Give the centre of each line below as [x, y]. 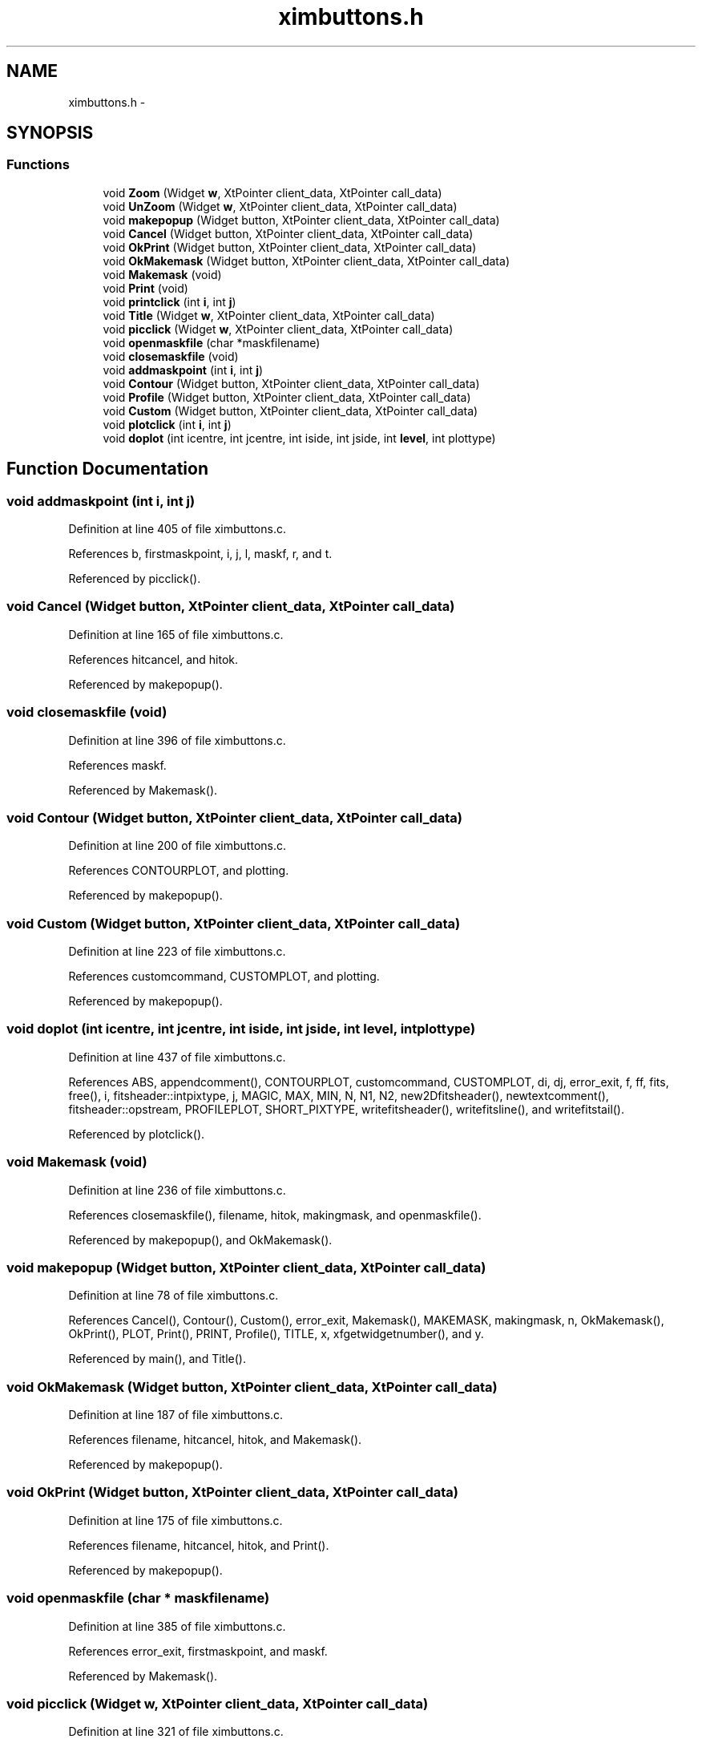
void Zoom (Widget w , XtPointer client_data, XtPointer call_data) [272, 192]
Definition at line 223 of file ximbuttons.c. [177, 952]
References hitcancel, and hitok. [153, 659]
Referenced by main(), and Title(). [157, 1359]
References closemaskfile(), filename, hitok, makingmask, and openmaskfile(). [275, 1215]
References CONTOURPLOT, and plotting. [179, 871]
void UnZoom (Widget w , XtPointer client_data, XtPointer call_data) [280, 206]
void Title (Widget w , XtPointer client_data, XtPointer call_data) [269, 315]
